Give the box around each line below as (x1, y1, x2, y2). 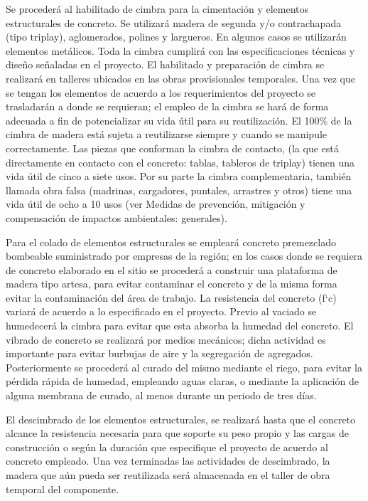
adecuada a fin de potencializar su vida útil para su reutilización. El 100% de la (6, 112, 352, 127)
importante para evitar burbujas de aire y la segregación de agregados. (6, 346, 313, 361)
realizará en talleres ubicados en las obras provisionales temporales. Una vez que (6, 70, 355, 85)
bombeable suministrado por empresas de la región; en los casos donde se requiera (6, 248, 363, 263)
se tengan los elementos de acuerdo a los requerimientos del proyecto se (6, 85, 316, 100)
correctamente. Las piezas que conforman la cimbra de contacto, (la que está (6, 140, 339, 155)
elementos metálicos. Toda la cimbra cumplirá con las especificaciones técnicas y (6, 43, 355, 58)
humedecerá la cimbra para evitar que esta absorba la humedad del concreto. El (6, 318, 354, 333)
